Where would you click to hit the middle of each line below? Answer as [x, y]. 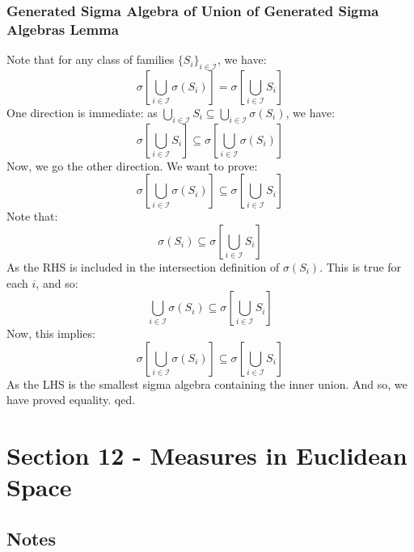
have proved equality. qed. [71, 400]
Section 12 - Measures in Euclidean [207, 455]
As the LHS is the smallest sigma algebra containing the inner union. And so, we [207, 383]
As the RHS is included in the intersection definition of [143, 266]
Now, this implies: [51, 333]
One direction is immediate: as [82, 112]
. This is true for [361, 266]
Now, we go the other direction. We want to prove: [132, 165]
